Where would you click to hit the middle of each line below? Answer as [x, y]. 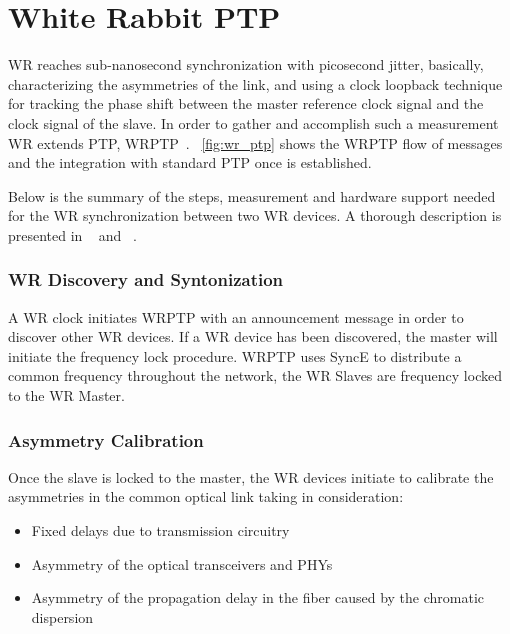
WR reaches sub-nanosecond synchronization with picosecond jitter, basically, [246, 64]
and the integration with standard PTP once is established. [190, 162]
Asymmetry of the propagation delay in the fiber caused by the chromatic [257, 597]
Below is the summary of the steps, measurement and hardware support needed [252, 195]
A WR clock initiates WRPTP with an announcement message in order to [236, 316]
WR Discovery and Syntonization [146, 279]
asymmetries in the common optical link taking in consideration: [206, 496]
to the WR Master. [66, 395]
